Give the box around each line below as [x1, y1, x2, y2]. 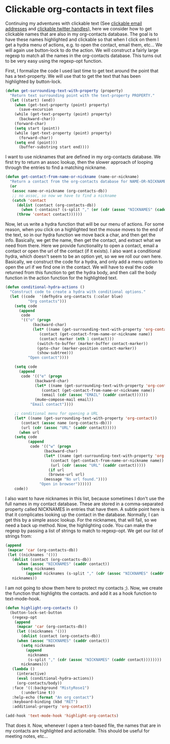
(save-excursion [18, 107, 53, 112]
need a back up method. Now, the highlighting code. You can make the [5, 522, 153, 528]
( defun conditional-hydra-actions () [5, 285, 85, 290]
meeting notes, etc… [5, 733, 48, 739]
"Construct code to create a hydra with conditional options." [10, 289, 146, 294]
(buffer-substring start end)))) [18, 145, 90, 150]
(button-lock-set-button [10, 610, 62, 615]
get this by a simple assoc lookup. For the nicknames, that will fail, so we [5, 517, 157, 523]
